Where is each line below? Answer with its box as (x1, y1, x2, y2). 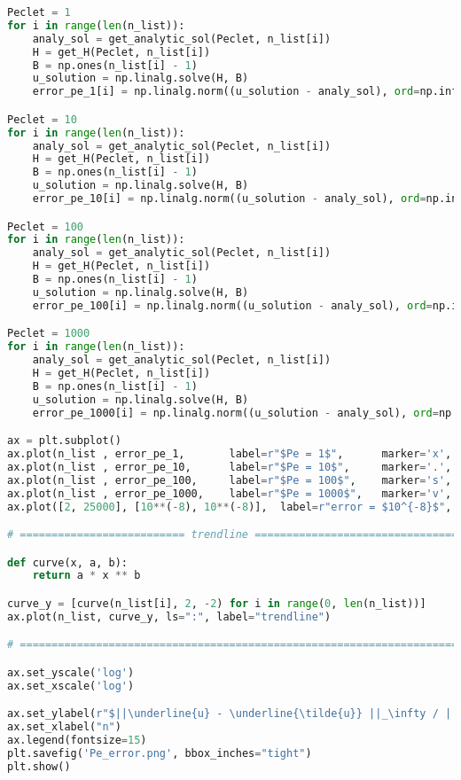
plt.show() (7, 760, 71, 773)
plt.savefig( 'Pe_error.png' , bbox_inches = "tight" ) (7, 746, 312, 760)
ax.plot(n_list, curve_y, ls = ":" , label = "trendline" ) (7, 610, 332, 623)
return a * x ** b (32, 569, 141, 582)
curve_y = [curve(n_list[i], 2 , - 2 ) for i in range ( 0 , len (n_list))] (7, 597, 426, 610)
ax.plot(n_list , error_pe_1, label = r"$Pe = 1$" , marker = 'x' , (7, 448, 452, 460)
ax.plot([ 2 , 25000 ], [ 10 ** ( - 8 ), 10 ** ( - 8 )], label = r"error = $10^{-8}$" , (7, 500, 452, 513)
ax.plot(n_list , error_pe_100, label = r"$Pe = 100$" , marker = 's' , (7, 473, 452, 487)
